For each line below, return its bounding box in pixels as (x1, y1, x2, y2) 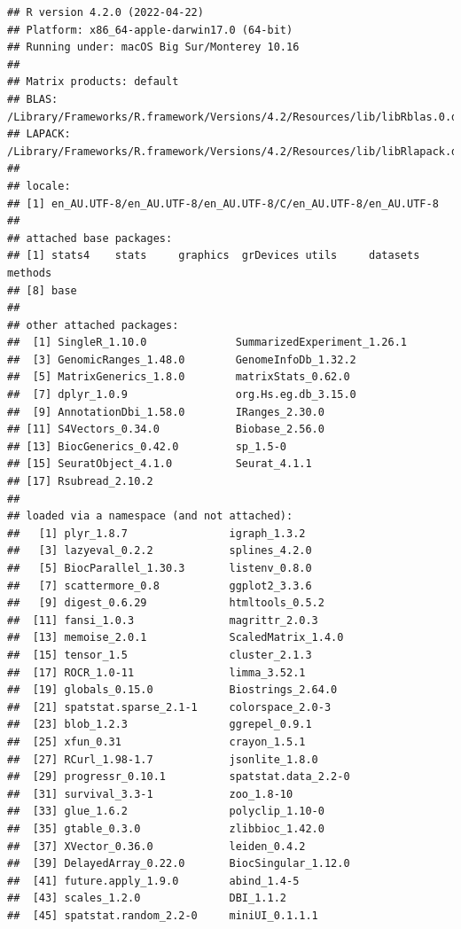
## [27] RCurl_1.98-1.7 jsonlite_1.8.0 (7, 753, 318, 766)
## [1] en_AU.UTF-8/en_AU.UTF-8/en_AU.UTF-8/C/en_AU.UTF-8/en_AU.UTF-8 (7, 197, 439, 210)
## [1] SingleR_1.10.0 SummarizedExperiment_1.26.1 (7, 336, 408, 349)
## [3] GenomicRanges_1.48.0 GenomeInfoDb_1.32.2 (7, 353, 356, 366)
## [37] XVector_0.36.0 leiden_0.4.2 (7, 839, 306, 853)
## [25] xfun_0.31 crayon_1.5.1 (7, 735, 306, 748)
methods (7, 266, 52, 279)
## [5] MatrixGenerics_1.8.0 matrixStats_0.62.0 (7, 371, 350, 384)
